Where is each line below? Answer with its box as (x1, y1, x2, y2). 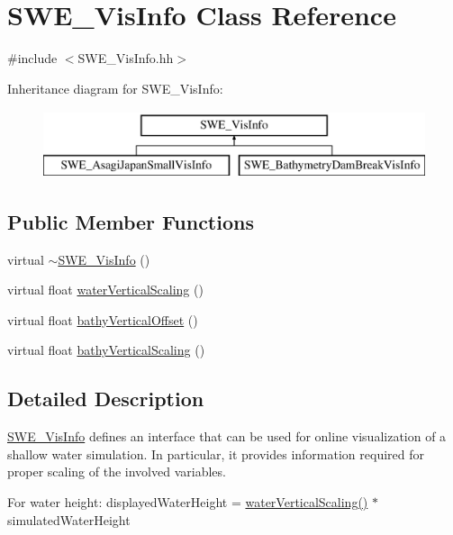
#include (7, 49, 58, 68)
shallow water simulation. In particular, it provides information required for (7, 444, 424, 463)
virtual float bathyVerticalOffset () (7, 310, 198, 329)
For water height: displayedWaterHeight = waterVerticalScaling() (7, 493, 368, 512)
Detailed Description (7, 385, 204, 413)
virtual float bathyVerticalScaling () (7, 340, 205, 359)
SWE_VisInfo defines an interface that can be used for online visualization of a (7, 427, 447, 446)
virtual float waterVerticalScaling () (7, 280, 204, 299)
